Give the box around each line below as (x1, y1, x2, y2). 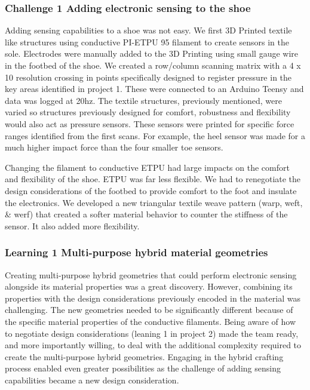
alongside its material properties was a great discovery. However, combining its (5, 280, 293, 293)
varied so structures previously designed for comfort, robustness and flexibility (5, 106, 291, 118)
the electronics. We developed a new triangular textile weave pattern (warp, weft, (5, 196, 303, 208)
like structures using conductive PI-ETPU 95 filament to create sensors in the (5, 35, 289, 48)
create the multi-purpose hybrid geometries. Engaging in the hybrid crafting (5, 350, 284, 363)
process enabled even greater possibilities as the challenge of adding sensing (5, 362, 281, 374)
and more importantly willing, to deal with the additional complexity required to (5, 339, 302, 351)
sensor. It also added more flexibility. (5, 219, 140, 232)
